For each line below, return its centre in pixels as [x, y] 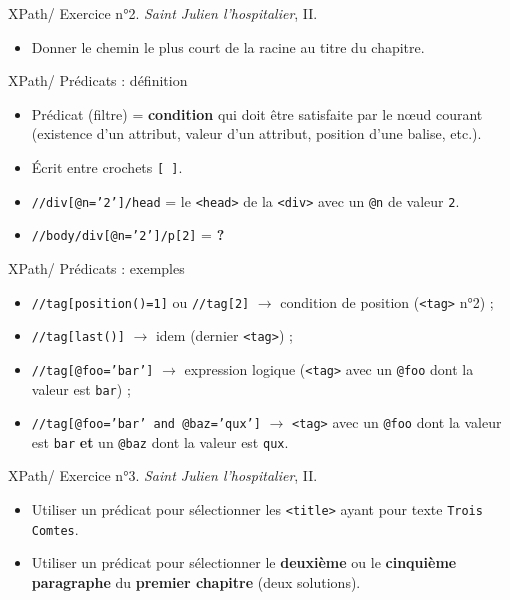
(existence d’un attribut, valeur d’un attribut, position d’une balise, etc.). [256, 133]
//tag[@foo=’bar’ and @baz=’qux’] [146, 424]
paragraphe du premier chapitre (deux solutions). [196, 581]
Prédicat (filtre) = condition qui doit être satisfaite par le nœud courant [257, 113]
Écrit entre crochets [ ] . [107, 166]
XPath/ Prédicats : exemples [96, 267]
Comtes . [55, 528]
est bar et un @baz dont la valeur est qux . [160, 441]
